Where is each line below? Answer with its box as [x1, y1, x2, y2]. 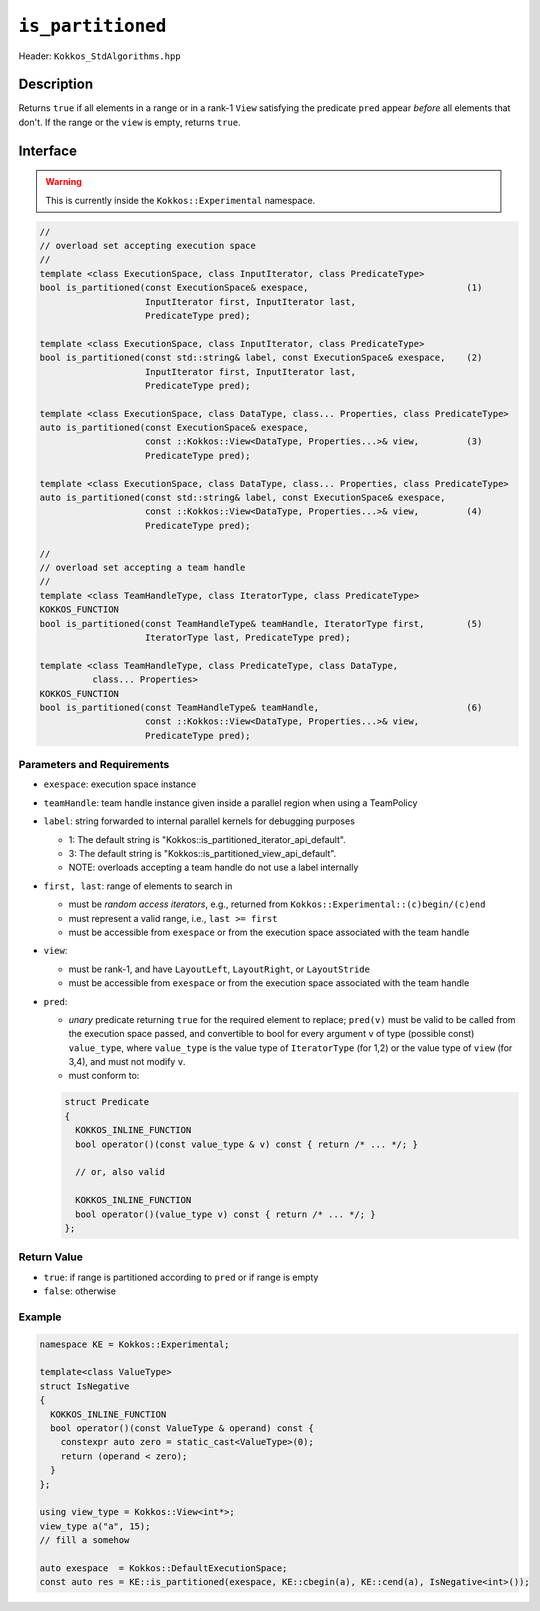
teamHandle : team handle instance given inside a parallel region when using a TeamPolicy [43, 796, 418, 809]
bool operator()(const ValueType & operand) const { [50, 1422, 314, 1434]
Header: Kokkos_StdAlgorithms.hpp [18, 50, 181, 62]
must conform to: [68, 1070, 140, 1082]
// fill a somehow [39, 1535, 130, 1546]
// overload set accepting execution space [39, 240, 257, 252]
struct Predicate [64, 1096, 150, 1108]
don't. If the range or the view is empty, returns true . [18, 116, 241, 128]
